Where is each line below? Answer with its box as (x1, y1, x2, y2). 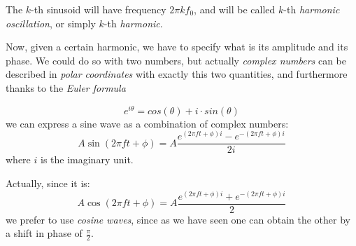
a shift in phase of (6, 226, 83, 240)
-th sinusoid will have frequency (31, 2, 166, 16)
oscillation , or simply (6, 15, 96, 30)
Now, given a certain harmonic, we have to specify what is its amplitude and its (6, 39, 348, 54)
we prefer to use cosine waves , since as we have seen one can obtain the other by (6, 212, 350, 226)
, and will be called (194, 2, 276, 16)
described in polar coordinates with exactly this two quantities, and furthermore (6, 67, 348, 81)
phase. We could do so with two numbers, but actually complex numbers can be (6, 53, 346, 67)
